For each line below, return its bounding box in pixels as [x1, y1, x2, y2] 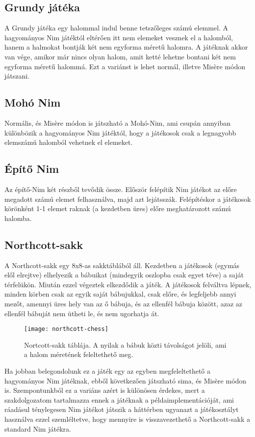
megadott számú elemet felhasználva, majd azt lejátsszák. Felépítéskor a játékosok [4, 193, 251, 204]
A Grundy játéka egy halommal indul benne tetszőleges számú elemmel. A [4, 23, 229, 33]
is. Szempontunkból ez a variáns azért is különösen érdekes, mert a [4, 385, 205, 395]
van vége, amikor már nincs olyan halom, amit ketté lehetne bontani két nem [4, 51, 236, 61]
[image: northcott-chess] [24, 326, 108, 333]
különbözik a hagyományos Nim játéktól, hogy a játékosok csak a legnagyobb [4, 127, 236, 137]
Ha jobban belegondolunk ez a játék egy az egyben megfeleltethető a [4, 365, 210, 376]
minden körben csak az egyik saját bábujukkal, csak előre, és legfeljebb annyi [4, 289, 236, 299]
